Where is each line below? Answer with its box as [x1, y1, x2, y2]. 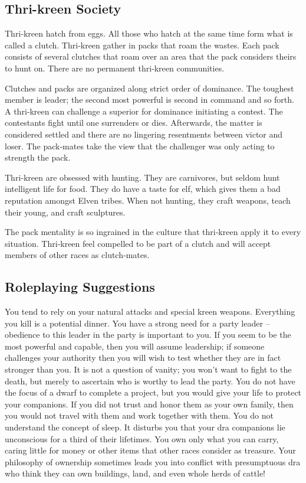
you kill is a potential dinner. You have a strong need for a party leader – [5, 316, 270, 329]
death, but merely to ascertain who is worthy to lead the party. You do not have [5, 374, 295, 387]
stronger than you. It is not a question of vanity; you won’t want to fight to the [5, 363, 292, 376]
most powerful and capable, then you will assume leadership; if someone [5, 340, 265, 352]
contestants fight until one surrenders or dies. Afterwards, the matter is [5, 116, 262, 129]
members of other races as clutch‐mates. [5, 249, 150, 261]
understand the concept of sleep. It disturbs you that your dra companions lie [5, 421, 285, 433]
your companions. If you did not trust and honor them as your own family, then [5, 397, 294, 410]
